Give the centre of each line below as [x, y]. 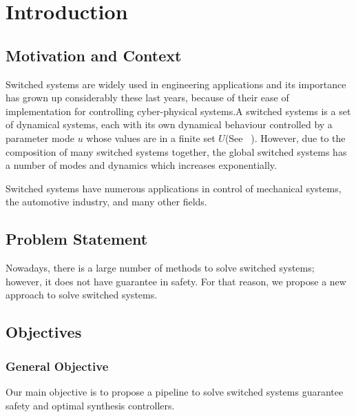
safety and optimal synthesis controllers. [90, 405]
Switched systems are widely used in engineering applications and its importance [176, 84]
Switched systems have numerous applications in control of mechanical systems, [174, 188]
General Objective [57, 366]
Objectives [44, 332]
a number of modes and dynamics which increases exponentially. [141, 165]
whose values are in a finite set [151, 138]
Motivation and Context [94, 55]
